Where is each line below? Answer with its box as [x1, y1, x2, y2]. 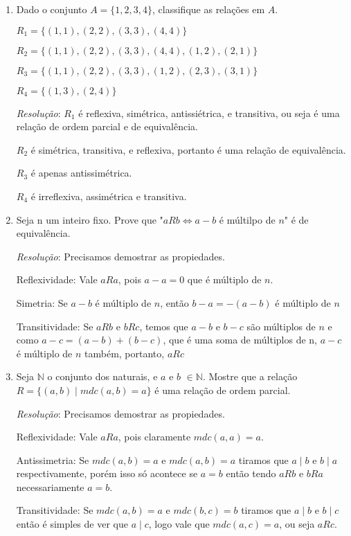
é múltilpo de [219, 212, 276, 226]
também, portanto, [84, 346, 165, 360]
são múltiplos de [246, 319, 316, 333]
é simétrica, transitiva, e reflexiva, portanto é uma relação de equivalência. [30, 142, 346, 157]
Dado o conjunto [16, 2, 87, 16]
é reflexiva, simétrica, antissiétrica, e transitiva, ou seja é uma [78, 105, 340, 120]
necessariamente [16, 479, 84, 494]
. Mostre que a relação [202, 369, 298, 384]
